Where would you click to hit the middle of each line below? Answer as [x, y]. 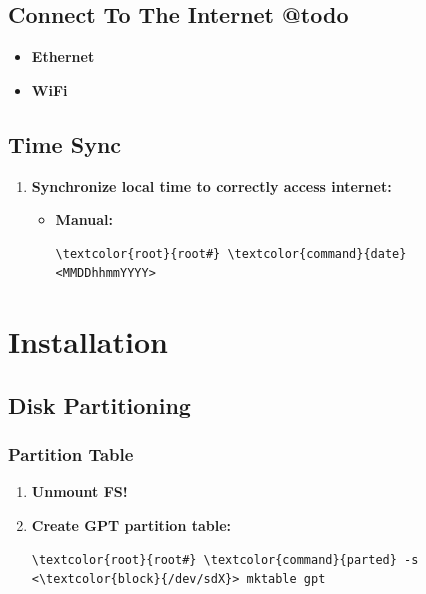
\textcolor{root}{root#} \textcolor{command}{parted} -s [225, 559]
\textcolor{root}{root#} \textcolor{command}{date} [231, 253]
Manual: [84, 219]
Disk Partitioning [99, 404]
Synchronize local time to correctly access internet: [211, 185]
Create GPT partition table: [131, 524]
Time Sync [65, 143]
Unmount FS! [79, 491]
